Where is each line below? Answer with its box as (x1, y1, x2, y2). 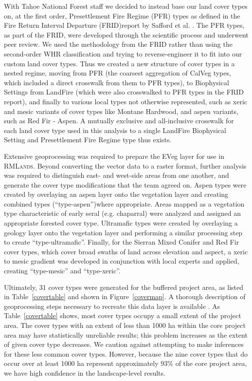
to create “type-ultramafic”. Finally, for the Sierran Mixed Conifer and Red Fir (4, 237, 239, 247)
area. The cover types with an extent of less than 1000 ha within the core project (4, 320, 246, 330)
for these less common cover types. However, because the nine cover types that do (4, 348, 248, 359)
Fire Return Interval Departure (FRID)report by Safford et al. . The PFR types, (4, 20, 245, 30)
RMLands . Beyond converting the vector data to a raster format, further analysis (4, 160, 247, 171)
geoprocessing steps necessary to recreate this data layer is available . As (4, 301, 220, 311)
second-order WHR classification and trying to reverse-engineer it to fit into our (4, 48, 242, 58)
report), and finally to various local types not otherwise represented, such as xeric (4, 96, 248, 106)
